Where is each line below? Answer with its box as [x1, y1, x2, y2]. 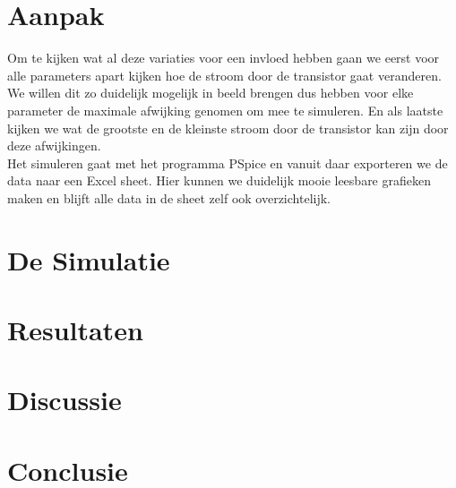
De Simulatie [7, 241, 170, 278]
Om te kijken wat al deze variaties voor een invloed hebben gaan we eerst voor [7, 48, 440, 67]
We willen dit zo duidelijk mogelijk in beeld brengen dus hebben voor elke [7, 83, 414, 102]
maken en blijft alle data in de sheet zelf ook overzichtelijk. [7, 188, 331, 207]
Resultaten [7, 312, 143, 348]
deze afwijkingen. [7, 136, 101, 155]
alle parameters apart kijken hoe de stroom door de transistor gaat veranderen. [7, 65, 442, 84]
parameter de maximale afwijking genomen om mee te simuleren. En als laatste [7, 100, 443, 119]
